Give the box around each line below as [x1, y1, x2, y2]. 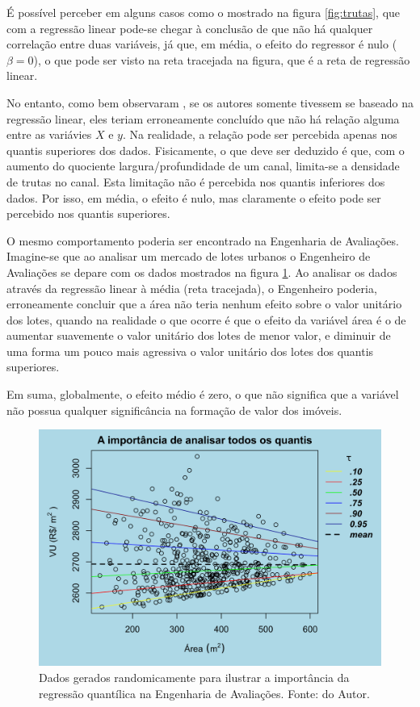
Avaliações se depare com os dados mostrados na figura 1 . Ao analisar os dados [6, 263, 397, 280]
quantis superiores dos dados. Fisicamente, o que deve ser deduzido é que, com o [6, 141, 405, 158]
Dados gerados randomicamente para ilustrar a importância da [39, 669, 350, 685]
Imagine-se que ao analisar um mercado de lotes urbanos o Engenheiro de [6, 248, 371, 265]
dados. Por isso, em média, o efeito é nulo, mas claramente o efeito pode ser [6, 189, 381, 206]
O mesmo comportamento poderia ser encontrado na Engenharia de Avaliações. [6, 232, 399, 249]
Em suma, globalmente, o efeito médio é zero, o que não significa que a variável [6, 386, 399, 403]
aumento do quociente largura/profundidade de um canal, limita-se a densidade [6, 157, 400, 174]
